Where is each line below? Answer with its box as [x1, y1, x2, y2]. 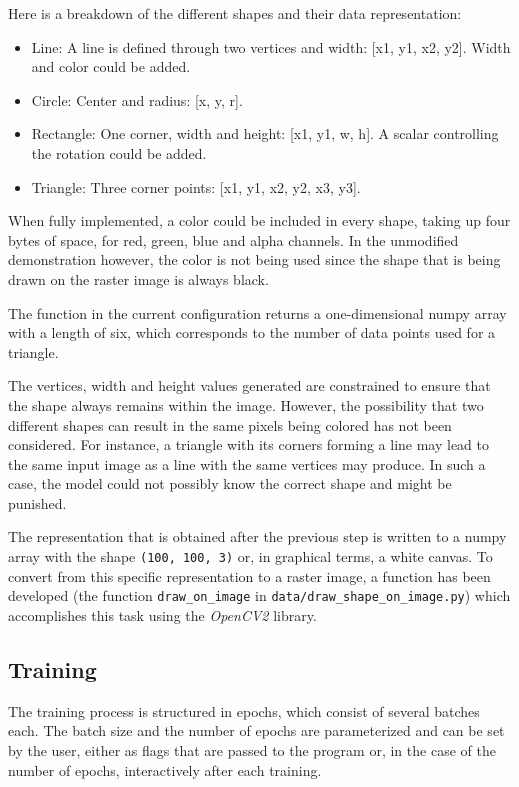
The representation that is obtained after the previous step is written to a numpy [8, 526, 507, 547]
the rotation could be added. [31, 142, 207, 163]
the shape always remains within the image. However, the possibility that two [8, 394, 484, 415]
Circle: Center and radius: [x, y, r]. [31, 89, 243, 110]
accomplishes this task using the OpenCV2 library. [8, 604, 317, 625]
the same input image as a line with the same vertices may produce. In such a [8, 453, 486, 474]
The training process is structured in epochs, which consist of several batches [8, 700, 480, 721]
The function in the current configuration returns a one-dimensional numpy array [8, 302, 507, 323]
